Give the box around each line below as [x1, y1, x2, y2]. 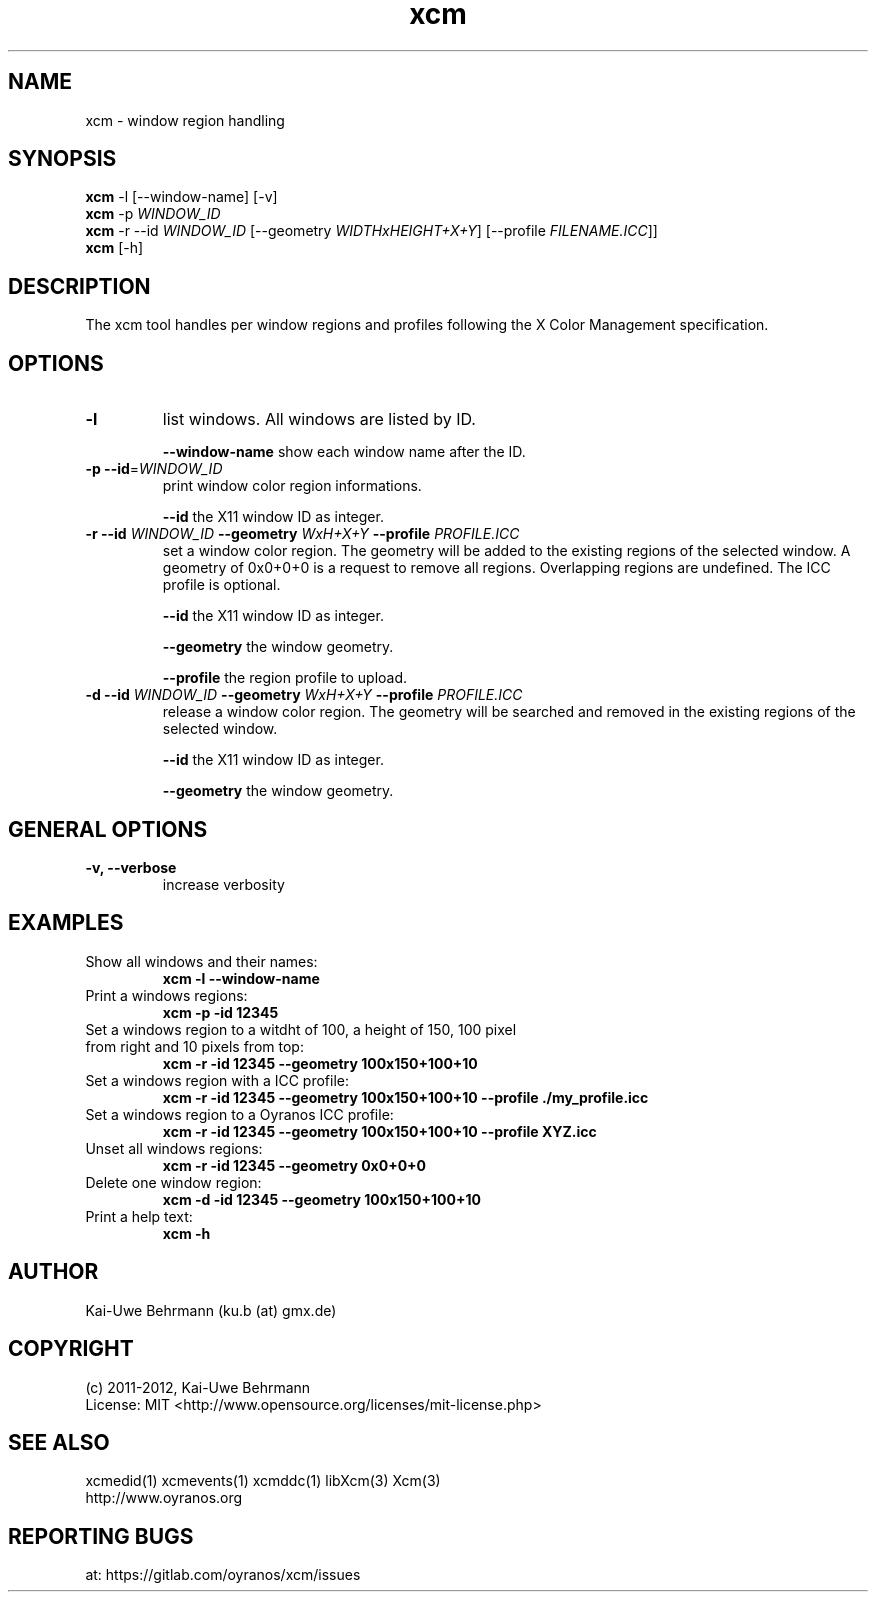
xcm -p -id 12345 [162, 1003, 279, 1021]
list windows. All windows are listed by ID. [162, 409, 476, 430]
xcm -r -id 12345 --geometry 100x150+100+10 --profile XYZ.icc [162, 1122, 597, 1140]
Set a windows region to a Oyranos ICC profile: [85, 1105, 394, 1123]
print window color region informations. [162, 477, 422, 495]
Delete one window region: [85, 1173, 262, 1191]
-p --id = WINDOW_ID [85, 460, 223, 478]
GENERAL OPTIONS [8, 816, 208, 842]
